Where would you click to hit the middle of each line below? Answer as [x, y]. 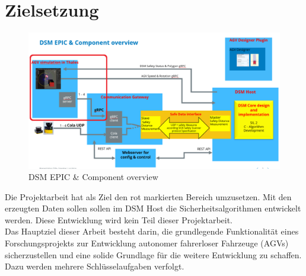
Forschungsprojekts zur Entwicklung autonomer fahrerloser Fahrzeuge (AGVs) [147, 243]
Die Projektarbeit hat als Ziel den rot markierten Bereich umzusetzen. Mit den [148, 196]
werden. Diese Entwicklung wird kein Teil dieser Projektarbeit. [119, 219]
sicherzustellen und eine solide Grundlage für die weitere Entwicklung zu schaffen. [153, 254]
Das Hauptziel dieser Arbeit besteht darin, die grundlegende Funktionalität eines [152, 231]
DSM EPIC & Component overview [93, 177]
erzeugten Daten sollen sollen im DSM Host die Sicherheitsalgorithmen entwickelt [153, 208]
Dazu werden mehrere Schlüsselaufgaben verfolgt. [95, 266]
